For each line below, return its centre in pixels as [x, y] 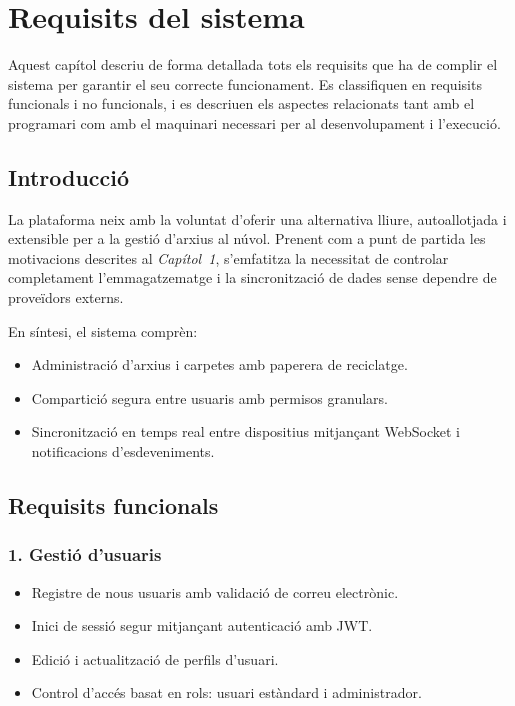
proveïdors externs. [66, 297]
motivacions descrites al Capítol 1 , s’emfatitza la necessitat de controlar [228, 257]
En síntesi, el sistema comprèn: [103, 330]
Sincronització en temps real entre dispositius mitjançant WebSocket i [245, 431]
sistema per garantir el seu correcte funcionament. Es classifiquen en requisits [245, 83]
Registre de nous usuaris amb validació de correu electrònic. [215, 591]
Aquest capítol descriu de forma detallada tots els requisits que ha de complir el [253, 64]
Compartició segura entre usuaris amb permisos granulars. [209, 397]
